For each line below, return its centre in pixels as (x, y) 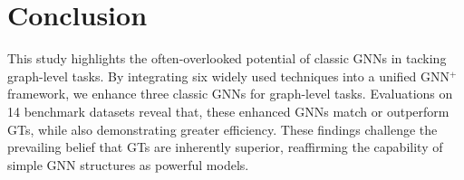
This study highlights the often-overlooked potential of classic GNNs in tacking (227, 58)
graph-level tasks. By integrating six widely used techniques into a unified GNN (229, 76)
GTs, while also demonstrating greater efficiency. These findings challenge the (222, 129)
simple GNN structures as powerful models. (128, 164)
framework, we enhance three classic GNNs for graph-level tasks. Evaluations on (230, 94)
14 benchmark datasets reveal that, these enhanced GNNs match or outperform (228, 111)
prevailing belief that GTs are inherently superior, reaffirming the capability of (225, 147)
